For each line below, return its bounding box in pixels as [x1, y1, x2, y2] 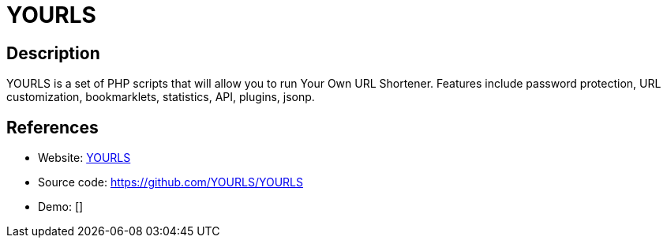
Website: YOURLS [38, 151, 131, 165]
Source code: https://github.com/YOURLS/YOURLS [38, 175, 304, 190]
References [6, 117, 99, 137]
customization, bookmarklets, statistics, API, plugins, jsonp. [6, 90, 315, 104]
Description [6, 43, 100, 63]
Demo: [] [38, 200, 84, 214]
